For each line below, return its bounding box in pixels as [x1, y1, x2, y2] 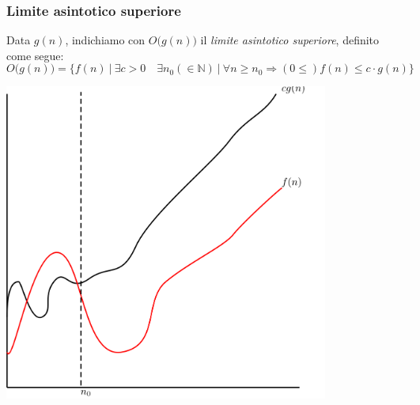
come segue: [6, 47, 64, 63]
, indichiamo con [65, 32, 146, 48]
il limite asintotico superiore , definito [200, 32, 380, 48]
